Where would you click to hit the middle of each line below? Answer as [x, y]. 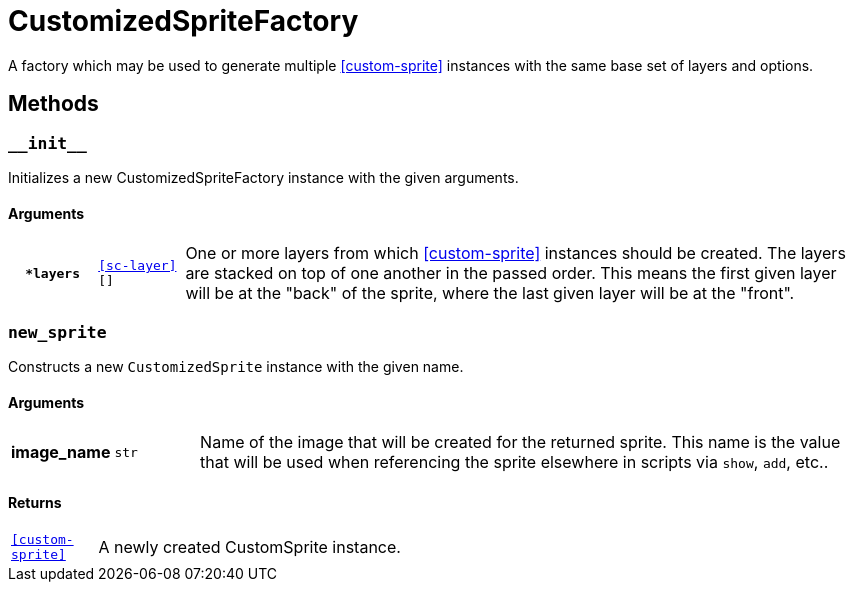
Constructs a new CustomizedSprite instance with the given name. [236, 366]
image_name [61, 452]
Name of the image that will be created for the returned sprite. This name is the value [520, 442]
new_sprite [57, 332]
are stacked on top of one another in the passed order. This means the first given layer [511, 273]
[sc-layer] [137, 266]
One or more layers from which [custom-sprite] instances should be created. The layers [515, 253]
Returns [35, 502]
